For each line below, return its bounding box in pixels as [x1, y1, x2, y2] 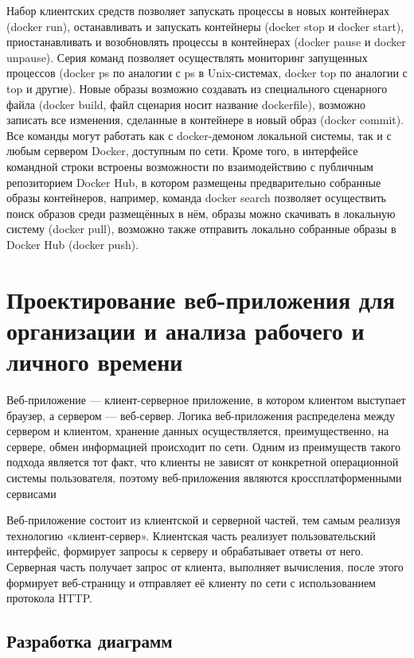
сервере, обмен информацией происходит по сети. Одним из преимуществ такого [6, 438, 401, 454]
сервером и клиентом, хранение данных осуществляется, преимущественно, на [6, 422, 389, 439]
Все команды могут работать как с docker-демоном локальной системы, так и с [6, 127, 392, 143]
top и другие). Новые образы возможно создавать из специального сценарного [6, 80, 388, 96]
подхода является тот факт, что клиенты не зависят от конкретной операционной [6, 454, 399, 470]
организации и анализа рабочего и [6, 313, 365, 346]
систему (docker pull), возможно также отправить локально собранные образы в [6, 220, 396, 237]
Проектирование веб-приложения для [6, 282, 395, 315]
